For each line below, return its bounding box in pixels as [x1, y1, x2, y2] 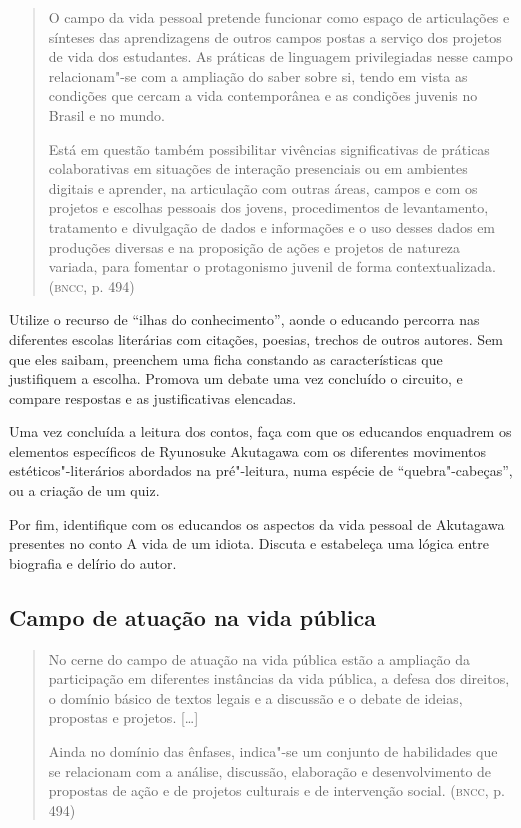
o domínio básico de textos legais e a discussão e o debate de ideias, [48, 687, 463, 708]
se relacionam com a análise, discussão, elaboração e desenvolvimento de [48, 760, 492, 781]
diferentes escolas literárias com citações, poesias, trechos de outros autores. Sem [9, 328, 504, 349]
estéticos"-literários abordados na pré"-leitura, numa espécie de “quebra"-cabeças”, [9, 460, 513, 481]
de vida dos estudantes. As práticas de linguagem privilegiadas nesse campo [48, 46, 513, 67]
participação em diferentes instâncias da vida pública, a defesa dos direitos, [48, 668, 510, 689]
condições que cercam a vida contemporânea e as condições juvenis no [48, 85, 478, 106]
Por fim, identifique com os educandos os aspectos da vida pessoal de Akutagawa [9, 513, 505, 534]
